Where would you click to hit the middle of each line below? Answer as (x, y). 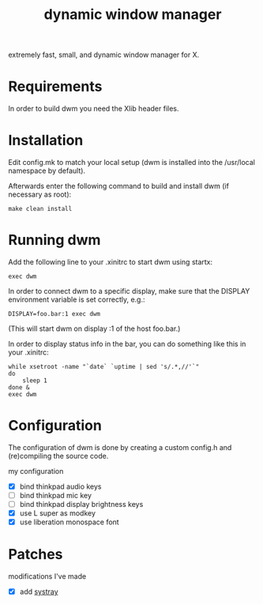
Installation (46, 141)
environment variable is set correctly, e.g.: (77, 299)
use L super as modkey (58, 513)
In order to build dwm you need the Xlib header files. (94, 109)
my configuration (36, 471)
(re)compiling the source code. (58, 456)
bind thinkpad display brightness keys (81, 505)
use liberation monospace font (70, 522)
